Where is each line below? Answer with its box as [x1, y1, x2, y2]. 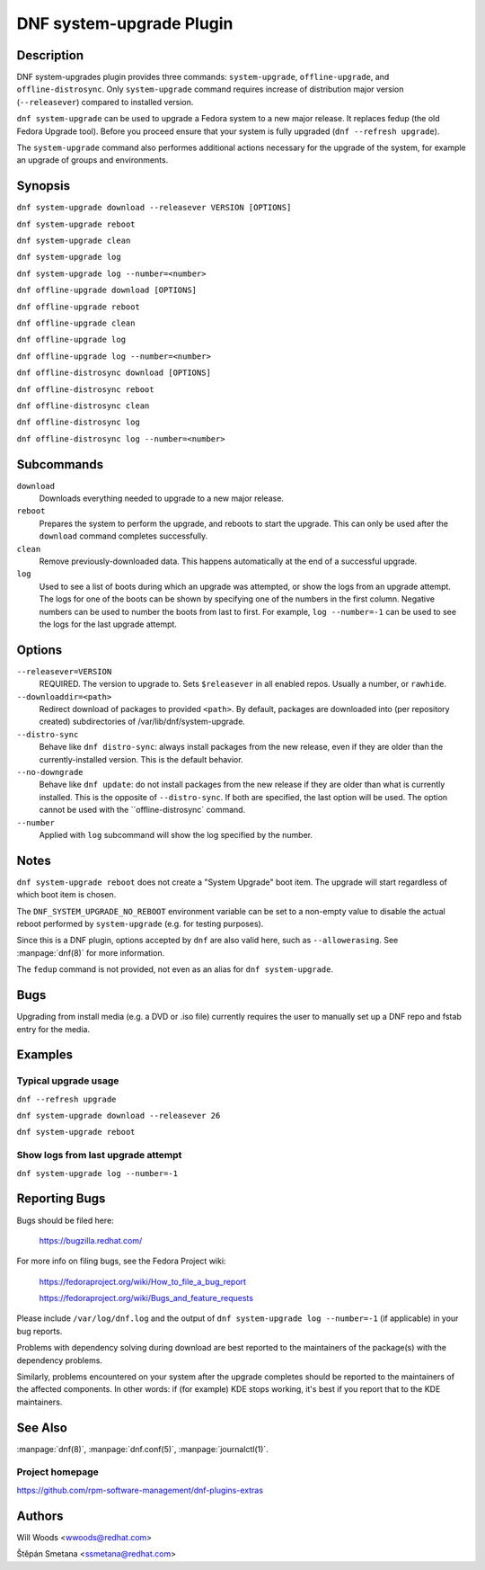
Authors [16, 1508, 64, 1523]
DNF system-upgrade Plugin [16, 13, 234, 33]
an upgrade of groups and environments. [16, 155, 169, 165]
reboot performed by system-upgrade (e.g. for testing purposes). [16, 918, 264, 930]
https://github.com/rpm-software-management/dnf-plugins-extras [16, 1485, 264, 1495]
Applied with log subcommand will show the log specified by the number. [39, 829, 313, 840]
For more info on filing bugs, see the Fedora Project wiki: [16, 1255, 226, 1267]
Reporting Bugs [16, 1191, 106, 1207]
